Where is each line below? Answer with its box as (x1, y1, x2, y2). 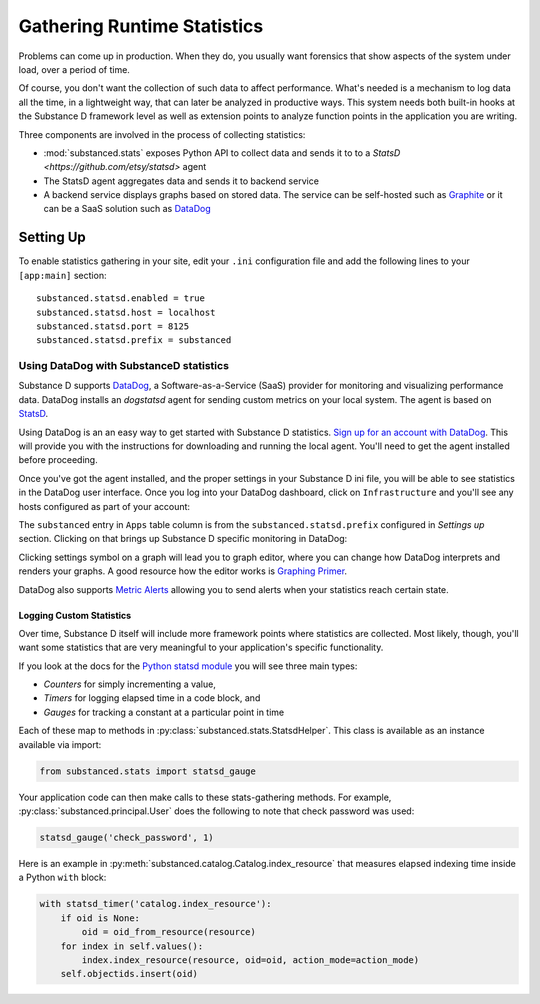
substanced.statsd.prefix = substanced (36, 335, 232, 346)
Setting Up (18, 229, 87, 246)
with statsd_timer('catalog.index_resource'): (39, 898, 272, 910)
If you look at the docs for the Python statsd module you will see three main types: (18, 660, 358, 672)
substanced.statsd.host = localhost (36, 306, 216, 318)
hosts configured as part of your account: (18, 500, 190, 512)
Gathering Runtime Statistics (18, 15, 264, 37)
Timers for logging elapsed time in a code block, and (43, 692, 261, 704)
